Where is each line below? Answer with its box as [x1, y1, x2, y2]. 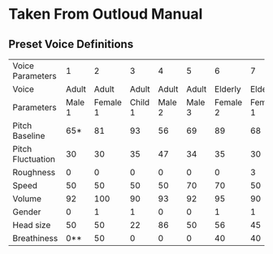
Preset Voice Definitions [8, 37, 134, 51]
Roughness [12, 167, 56, 178]
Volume [12, 193, 42, 204]
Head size [12, 220, 51, 230]
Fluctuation [12, 153, 55, 165]
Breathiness [12, 233, 58, 243]
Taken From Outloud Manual [8, 5, 203, 24]
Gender [12, 206, 41, 217]
